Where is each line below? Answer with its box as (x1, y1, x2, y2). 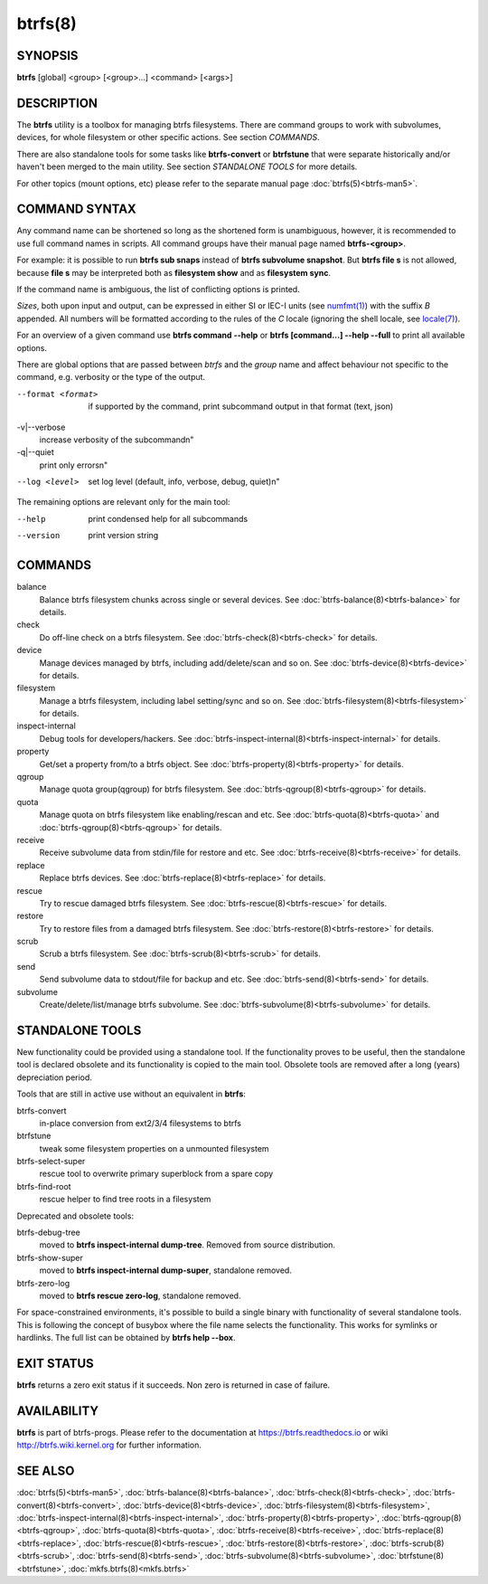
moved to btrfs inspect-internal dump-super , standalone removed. (39, 1265, 293, 1276)
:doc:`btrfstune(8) (377, 1551, 445, 1561)
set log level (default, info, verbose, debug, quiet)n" (88, 476, 280, 488)
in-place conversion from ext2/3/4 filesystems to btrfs (39, 1117, 241, 1128)
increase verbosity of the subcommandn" (39, 434, 194, 445)
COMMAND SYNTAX (16, 202, 137, 217)
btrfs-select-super (16, 1156, 86, 1167)
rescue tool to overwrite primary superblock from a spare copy (39, 1168, 274, 1180)
